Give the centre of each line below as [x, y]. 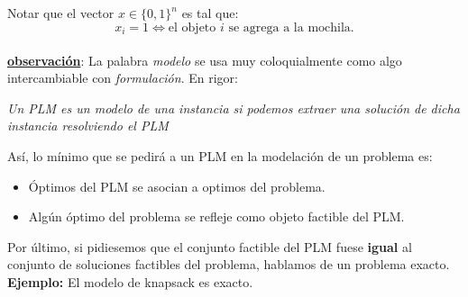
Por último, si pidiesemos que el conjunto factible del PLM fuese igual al [210, 246]
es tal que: [210, 13]
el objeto [192, 27]
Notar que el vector [61, 13]
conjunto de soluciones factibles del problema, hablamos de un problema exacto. [229, 264]
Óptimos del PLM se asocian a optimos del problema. [177, 186]
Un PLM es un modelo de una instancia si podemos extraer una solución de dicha [234, 108]
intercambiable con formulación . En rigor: [123, 78]
